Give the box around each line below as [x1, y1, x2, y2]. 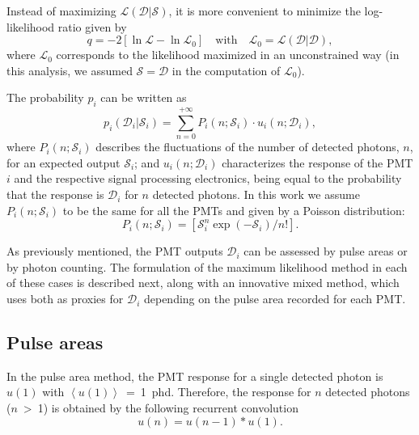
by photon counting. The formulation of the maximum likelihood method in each [6, 258, 408, 275]
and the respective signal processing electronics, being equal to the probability [14, 170, 402, 187]
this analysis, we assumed [6, 61, 133, 78]
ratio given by [57, 18, 127, 35]
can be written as [100, 89, 187, 106]
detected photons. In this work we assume [152, 186, 360, 203]
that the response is [6, 186, 104, 203]
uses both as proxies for [6, 290, 124, 307]
